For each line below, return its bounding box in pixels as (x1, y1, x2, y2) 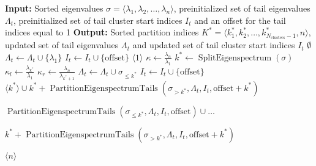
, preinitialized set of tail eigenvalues (173, 2, 310, 14)
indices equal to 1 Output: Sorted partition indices (5, 26, 199, 38)
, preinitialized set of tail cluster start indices (13, 13, 182, 26)
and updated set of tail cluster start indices (132, 38, 295, 51)
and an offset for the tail (194, 13, 286, 26)
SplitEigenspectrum (198, 53, 272, 62)
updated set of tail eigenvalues (5, 38, 119, 51)
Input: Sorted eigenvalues (5, 2, 103, 14)
